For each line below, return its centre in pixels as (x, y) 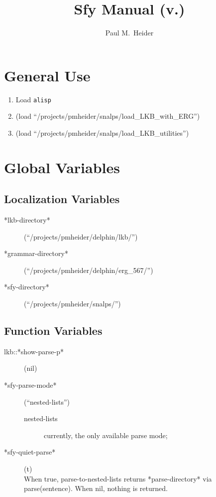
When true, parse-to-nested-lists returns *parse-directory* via (118, 478)
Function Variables (53, 331)
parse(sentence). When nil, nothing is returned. (96, 488)
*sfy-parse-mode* (30, 385)
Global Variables (62, 167)
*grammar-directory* (36, 253)
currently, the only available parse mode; (106, 435)
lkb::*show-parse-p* (34, 351)
